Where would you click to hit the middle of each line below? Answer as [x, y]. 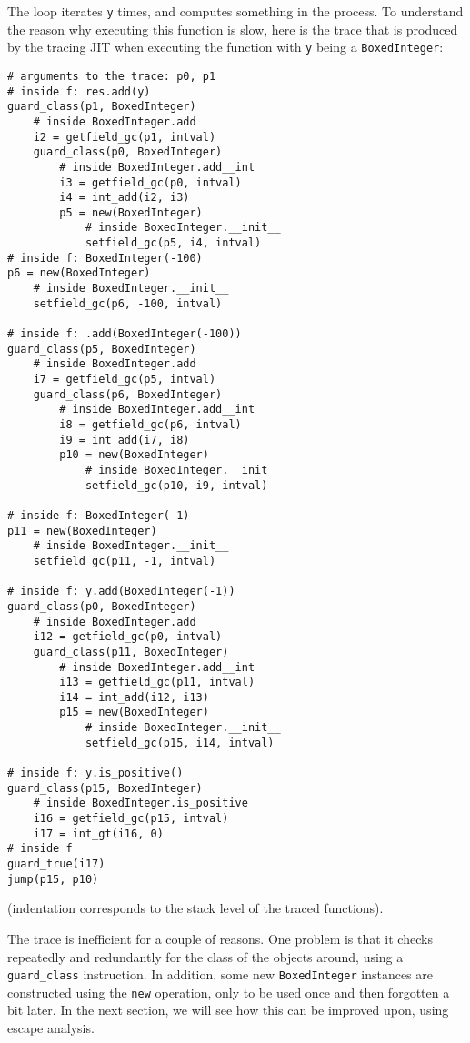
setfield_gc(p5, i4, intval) [173, 243]
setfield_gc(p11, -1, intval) [125, 561]
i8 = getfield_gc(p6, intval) [150, 425]
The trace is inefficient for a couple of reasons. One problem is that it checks [220, 938]
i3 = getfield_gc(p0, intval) [150, 182]
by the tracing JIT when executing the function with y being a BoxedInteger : [225, 47]
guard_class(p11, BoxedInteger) [131, 652]
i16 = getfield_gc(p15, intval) [131, 819]
